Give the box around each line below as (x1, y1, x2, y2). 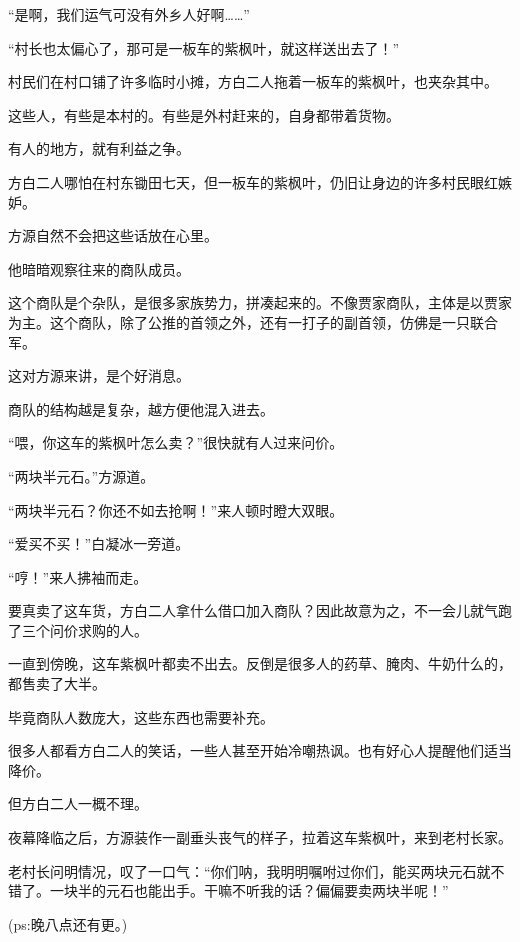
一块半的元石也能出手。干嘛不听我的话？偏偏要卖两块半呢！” (49, 880, 449, 901)
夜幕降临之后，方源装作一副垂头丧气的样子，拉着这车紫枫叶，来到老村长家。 (8, 827, 512, 848)
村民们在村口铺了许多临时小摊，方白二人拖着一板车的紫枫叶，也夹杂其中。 (8, 71, 498, 92)
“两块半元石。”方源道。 (8, 465, 155, 486)
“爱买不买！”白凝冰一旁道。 (8, 533, 190, 554)
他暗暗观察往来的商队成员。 (8, 258, 190, 279)
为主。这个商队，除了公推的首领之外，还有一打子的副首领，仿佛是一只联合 (8, 311, 498, 332)
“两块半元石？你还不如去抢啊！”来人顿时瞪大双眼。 (8, 499, 344, 520)
